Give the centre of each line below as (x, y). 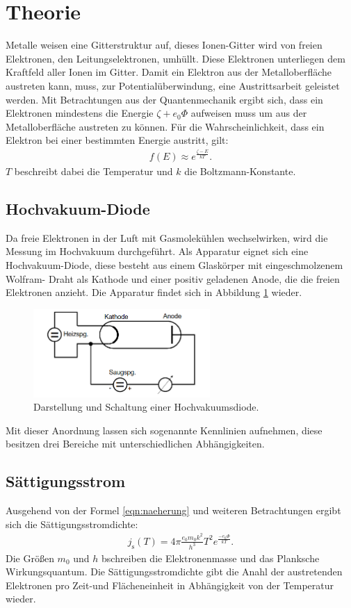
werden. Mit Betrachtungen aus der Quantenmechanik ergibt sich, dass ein (164, 99)
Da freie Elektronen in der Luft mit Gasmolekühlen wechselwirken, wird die (167, 237)
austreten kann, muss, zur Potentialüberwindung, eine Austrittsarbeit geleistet (173, 85)
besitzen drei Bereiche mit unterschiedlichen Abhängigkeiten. (135, 444)
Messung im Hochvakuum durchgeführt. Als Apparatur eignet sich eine (157, 251)
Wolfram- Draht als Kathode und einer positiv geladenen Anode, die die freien (173, 278)
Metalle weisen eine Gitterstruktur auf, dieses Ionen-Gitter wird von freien (164, 45)
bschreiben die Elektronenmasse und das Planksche (211, 558)
